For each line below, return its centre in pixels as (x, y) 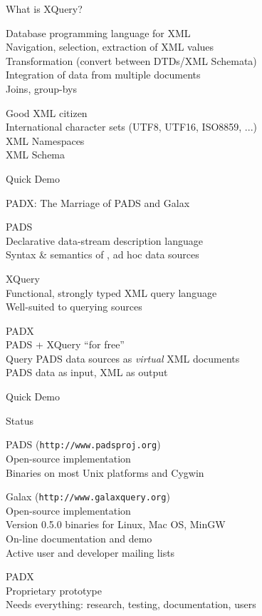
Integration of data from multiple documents (103, 75)
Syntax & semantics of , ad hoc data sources (103, 254)
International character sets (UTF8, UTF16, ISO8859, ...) (131, 127)
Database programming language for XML (98, 32)
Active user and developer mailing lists (90, 552)
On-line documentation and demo (79, 538)
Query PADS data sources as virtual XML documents (123, 358)
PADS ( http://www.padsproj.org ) (83, 444)
